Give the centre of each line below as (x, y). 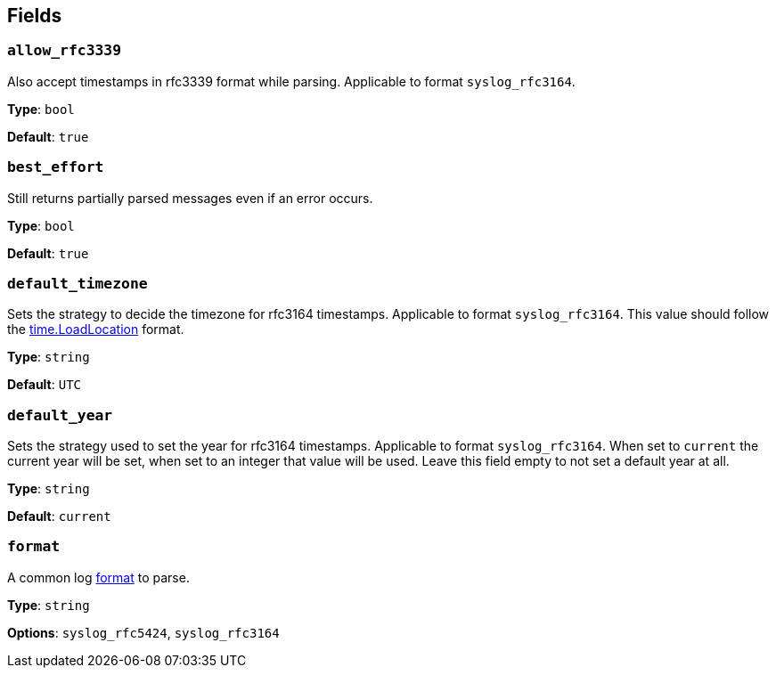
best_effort (56, 167)
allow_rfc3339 (65, 51)
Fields (35, 16)
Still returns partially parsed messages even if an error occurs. (190, 198)
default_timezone (78, 283)
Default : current (59, 516)
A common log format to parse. (98, 577)
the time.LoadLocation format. (96, 329)
